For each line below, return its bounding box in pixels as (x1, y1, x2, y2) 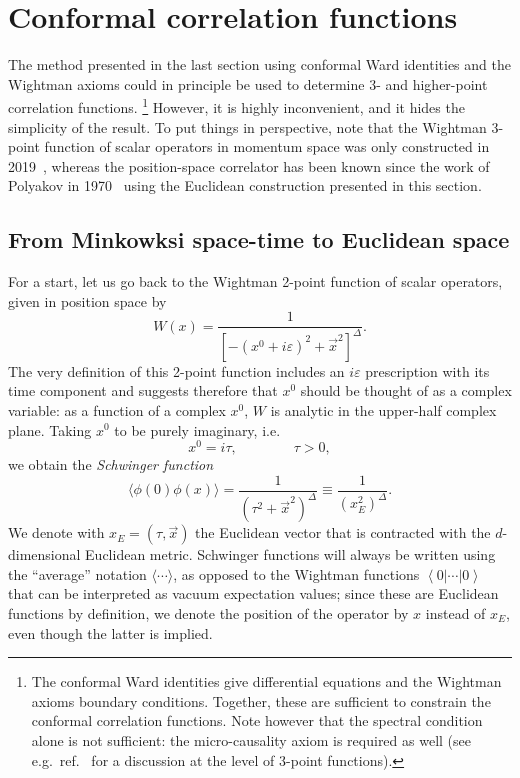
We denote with (8, 522, 105, 543)
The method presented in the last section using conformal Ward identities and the (8, 54, 511, 75)
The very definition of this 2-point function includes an (8, 360, 345, 381)
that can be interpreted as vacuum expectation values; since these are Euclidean (8, 583, 499, 604)
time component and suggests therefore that (8, 380, 278, 401)
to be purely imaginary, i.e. (114, 419, 281, 440)
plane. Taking (8, 419, 92, 440)
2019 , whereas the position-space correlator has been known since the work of (8, 155, 490, 176)
